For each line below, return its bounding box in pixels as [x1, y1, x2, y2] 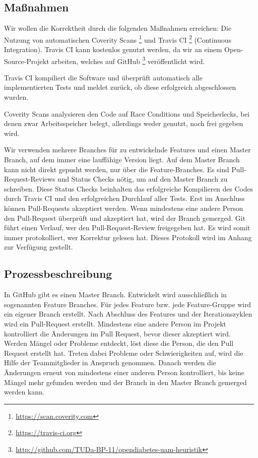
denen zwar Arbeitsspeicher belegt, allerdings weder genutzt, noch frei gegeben [4, 118, 243, 129]
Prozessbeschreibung [4, 266, 112, 281]
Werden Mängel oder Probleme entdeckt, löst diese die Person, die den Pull [4, 338, 234, 348]
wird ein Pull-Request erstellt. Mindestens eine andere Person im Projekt [4, 318, 226, 328]
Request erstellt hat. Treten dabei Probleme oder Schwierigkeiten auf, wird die [4, 347, 243, 358]
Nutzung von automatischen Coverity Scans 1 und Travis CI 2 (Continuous [4, 33, 232, 45]
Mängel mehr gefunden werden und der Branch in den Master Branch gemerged [4, 377, 247, 387]
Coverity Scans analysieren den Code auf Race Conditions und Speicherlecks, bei [4, 108, 250, 119]
